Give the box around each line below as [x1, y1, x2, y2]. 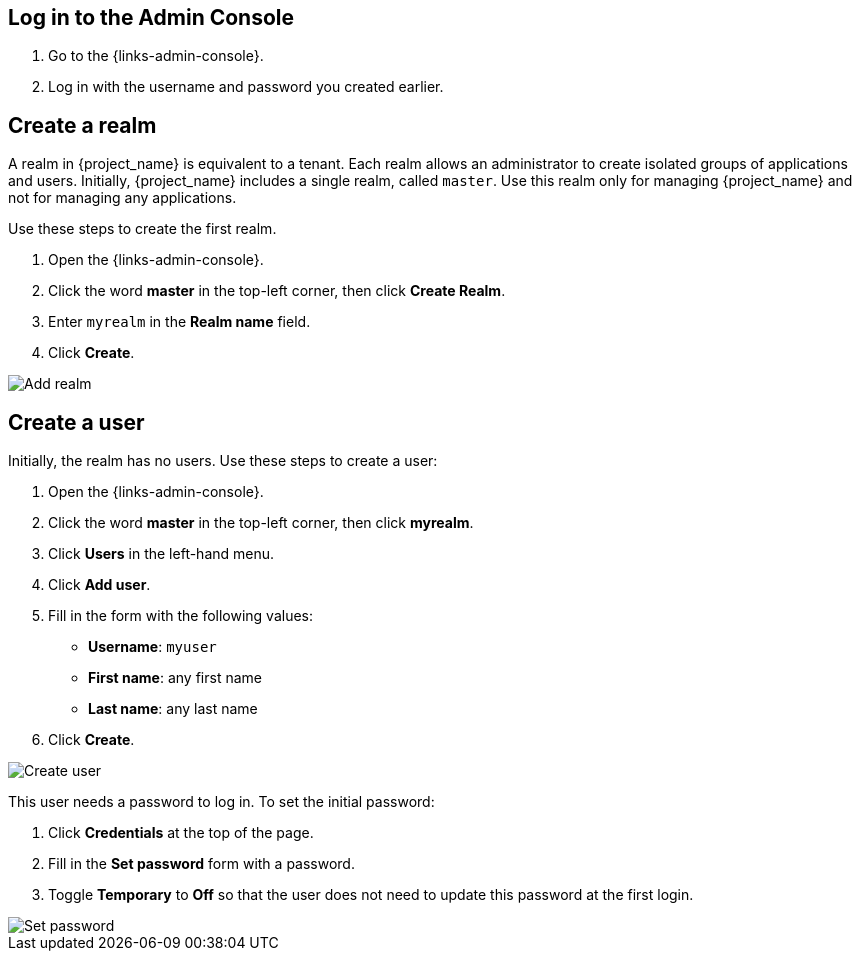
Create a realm [8, 112, 157, 138]
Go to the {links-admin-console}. [48, 47, 264, 65]
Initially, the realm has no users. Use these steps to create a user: [8, 452, 438, 470]
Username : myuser [88, 638, 217, 656]
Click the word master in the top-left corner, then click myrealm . [48, 514, 474, 532]
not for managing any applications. [8, 189, 237, 207]
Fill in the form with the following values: [48, 607, 314, 625]
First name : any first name [88, 669, 262, 687]
